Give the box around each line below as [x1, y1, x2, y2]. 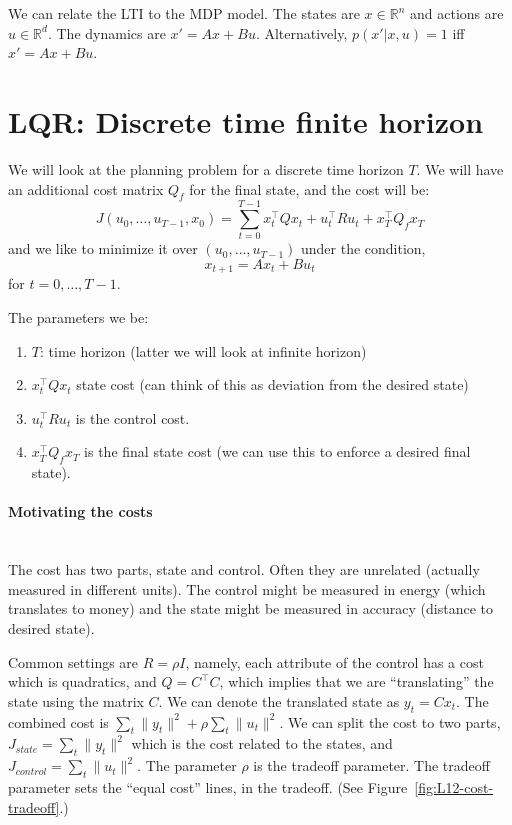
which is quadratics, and [8, 671, 157, 692]
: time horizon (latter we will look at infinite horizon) [39, 340, 367, 361]
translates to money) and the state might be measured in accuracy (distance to [8, 598, 494, 619]
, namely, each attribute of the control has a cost [185, 651, 484, 672]
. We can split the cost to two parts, [279, 711, 501, 732]
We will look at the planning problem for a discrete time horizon [8, 158, 404, 179]
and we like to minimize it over [8, 238, 198, 259]
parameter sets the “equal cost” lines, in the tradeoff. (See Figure [8, 776, 408, 797]
